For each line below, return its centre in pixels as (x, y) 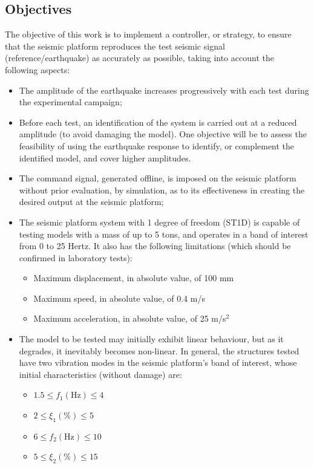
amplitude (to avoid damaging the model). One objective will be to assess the (163, 134)
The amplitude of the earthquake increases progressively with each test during (164, 90)
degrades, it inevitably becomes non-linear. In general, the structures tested (159, 350)
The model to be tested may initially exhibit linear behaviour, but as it (151, 339)
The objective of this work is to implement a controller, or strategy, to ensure (148, 34)
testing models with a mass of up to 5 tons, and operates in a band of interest (164, 234)
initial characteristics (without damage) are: (100, 374)
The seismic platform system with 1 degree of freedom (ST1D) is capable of (159, 222)
